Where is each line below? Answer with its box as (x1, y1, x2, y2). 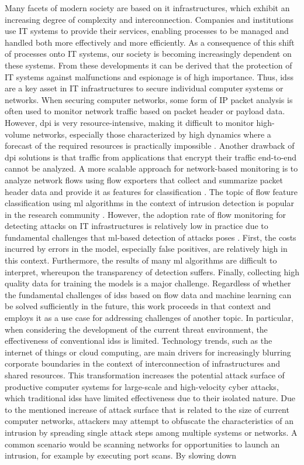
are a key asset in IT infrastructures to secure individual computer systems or (5, 82, 284, 94)
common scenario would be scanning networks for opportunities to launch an (5, 437, 280, 450)
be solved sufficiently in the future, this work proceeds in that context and (5, 300, 271, 312)
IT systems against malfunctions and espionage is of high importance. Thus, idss (5, 70, 293, 83)
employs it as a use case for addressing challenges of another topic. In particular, (5, 312, 293, 324)
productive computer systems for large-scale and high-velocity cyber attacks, (5, 380, 279, 392)
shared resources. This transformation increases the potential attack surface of (5, 369, 285, 381)
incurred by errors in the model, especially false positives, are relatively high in (5, 242, 288, 255)
